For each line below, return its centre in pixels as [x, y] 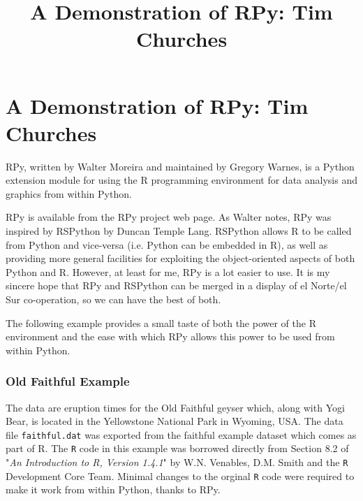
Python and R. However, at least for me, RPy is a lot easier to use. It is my [168, 271]
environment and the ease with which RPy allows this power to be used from [170, 336]
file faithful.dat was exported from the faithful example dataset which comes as [181, 434]
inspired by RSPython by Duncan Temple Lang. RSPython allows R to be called [179, 231]
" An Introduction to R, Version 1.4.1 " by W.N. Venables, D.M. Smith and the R [177, 462]
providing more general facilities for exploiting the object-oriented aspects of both [180, 258]
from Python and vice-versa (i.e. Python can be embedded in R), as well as [167, 244]
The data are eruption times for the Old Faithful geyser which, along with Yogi [175, 407]
